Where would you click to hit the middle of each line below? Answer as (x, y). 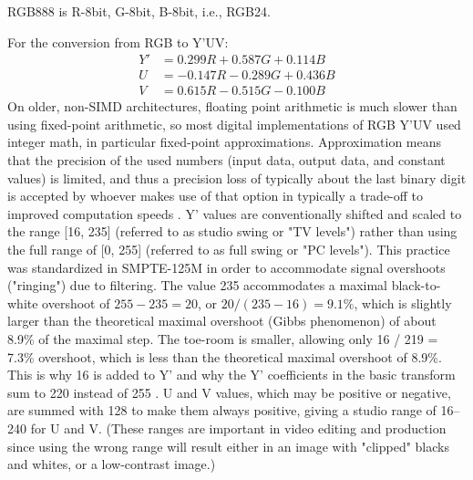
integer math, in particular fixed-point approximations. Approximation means (225, 142)
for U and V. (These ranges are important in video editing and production (238, 428)
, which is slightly (403, 303)
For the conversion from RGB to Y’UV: (118, 42)
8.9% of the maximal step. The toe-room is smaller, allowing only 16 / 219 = (223, 339)
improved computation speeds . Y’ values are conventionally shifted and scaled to (235, 213)
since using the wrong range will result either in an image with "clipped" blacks (228, 446)
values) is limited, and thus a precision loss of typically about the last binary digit (237, 177)
